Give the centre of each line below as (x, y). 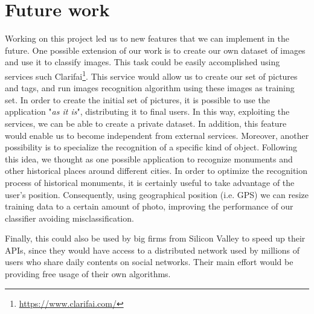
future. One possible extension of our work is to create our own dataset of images (155, 50)
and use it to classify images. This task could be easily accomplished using (143, 62)
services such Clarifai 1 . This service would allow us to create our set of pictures (151, 75)
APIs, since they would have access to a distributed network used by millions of (152, 250)
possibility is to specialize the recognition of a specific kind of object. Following (151, 147)
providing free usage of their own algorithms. (88, 274)
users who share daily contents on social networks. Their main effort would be (149, 262)
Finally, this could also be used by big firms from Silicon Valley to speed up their (155, 238)
